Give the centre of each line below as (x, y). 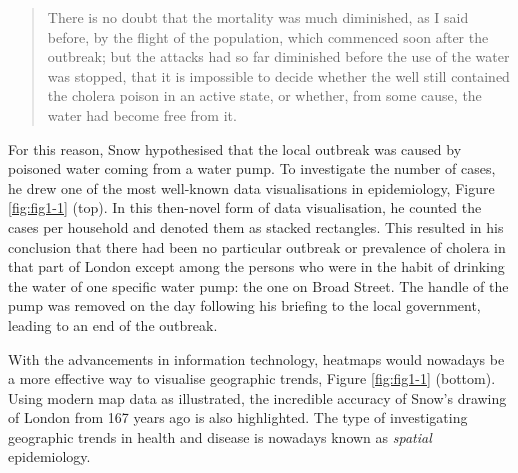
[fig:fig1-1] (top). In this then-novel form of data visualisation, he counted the (245, 207)
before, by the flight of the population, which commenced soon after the (268, 36)
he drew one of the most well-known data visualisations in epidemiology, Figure (251, 187)
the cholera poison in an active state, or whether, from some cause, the (264, 95)
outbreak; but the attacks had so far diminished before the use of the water (278, 56)
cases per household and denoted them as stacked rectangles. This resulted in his (256, 226)
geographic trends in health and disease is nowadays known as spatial (220, 436)
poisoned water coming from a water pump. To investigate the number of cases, (252, 168)
